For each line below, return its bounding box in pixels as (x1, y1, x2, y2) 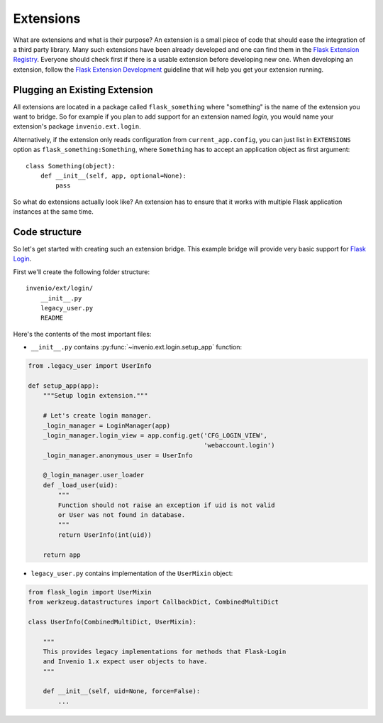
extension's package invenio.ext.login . (13, 122, 141, 131)
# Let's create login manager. (43, 412, 152, 420)
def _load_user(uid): (43, 481, 118, 489)
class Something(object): (26, 162, 116, 170)
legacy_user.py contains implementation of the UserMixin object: (30, 569, 233, 577)
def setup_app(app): (28, 381, 99, 390)
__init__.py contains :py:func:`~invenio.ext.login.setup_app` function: (30, 343, 243, 352)
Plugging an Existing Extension (13, 84, 153, 96)
